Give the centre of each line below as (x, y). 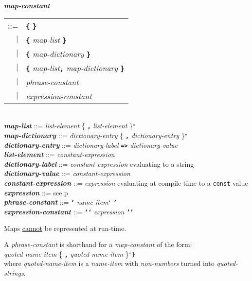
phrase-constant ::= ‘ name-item (56, 202)
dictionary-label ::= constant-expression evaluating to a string (99, 164)
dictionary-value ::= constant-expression (67, 173)
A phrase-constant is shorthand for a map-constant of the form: (98, 244)
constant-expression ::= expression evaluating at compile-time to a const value (126, 183)
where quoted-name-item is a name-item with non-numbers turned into (109, 263)
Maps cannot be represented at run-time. (65, 228)
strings (14, 272)
